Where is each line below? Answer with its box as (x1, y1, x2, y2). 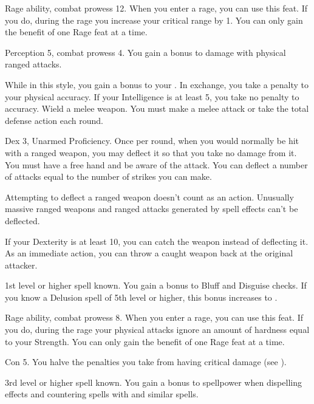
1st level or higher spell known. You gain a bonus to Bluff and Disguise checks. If (5, 279, 307, 292)
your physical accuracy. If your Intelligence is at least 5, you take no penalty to (5, 90, 299, 103)
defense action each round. (5, 114, 103, 126)
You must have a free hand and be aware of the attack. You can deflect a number (5, 158, 308, 171)
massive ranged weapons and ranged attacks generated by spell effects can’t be (5, 202, 298, 215)
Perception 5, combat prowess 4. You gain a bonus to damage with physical (5, 46, 286, 58)
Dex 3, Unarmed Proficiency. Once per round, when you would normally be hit (5, 134, 299, 147)
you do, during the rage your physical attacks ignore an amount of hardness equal (5, 323, 310, 336)
